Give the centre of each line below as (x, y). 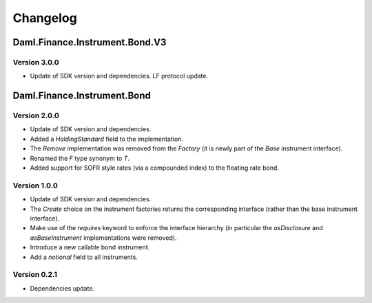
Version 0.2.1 (35, 275)
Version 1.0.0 (35, 186)
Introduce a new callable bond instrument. (90, 247)
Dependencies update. (62, 288)
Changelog (45, 18)
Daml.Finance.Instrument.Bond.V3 (90, 42)
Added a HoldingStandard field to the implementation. (107, 139)
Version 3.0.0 (36, 62)
